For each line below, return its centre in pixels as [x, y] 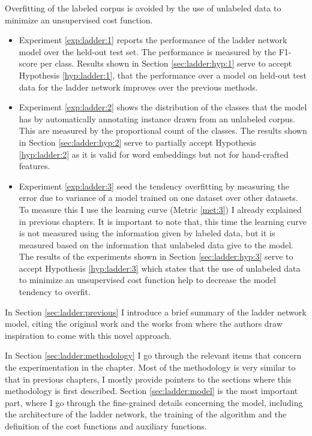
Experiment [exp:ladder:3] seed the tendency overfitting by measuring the [154, 186]
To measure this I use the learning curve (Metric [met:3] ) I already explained [160, 209]
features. [34, 166]
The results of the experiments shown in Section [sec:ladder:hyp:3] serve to [156, 256]
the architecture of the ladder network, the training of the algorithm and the [146, 414]
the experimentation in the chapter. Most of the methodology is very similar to [150, 367]
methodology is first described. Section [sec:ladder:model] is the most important [151, 391]
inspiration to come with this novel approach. [88, 335]
